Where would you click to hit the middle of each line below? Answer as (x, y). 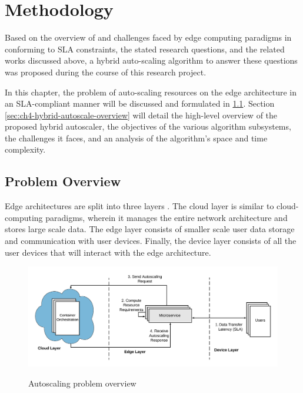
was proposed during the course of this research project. (106, 72)
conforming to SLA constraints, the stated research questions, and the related (145, 49)
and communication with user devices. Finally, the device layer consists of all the (151, 241)
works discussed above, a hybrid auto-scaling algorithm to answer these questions (151, 60)
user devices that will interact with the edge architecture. (108, 252)
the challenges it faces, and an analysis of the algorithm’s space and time (136, 138)
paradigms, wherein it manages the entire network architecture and (167, 217)
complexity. (25, 149)
